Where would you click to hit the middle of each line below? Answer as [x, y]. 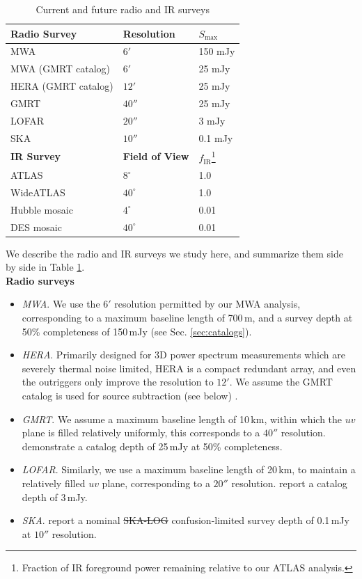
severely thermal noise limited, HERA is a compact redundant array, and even [189, 368]
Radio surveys [40, 280]
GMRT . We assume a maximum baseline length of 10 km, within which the [182, 419]
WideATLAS [38, 192]
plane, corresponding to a [156, 483]
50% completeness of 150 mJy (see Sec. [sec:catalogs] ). [137, 331]
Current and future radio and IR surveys [123, 9]
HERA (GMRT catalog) [62, 86]
